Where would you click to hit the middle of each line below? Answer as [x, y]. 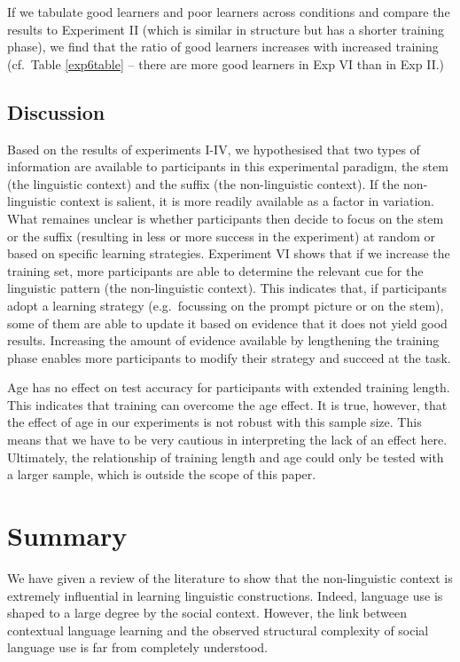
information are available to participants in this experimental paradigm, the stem [228, 166]
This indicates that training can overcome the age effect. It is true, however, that [227, 404]
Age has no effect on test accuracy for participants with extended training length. [229, 387]
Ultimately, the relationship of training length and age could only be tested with [226, 457]
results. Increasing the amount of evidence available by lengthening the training [223, 340]
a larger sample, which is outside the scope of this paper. [162, 474]
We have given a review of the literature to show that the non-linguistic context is [230, 577]
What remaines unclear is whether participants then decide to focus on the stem [226, 218]
